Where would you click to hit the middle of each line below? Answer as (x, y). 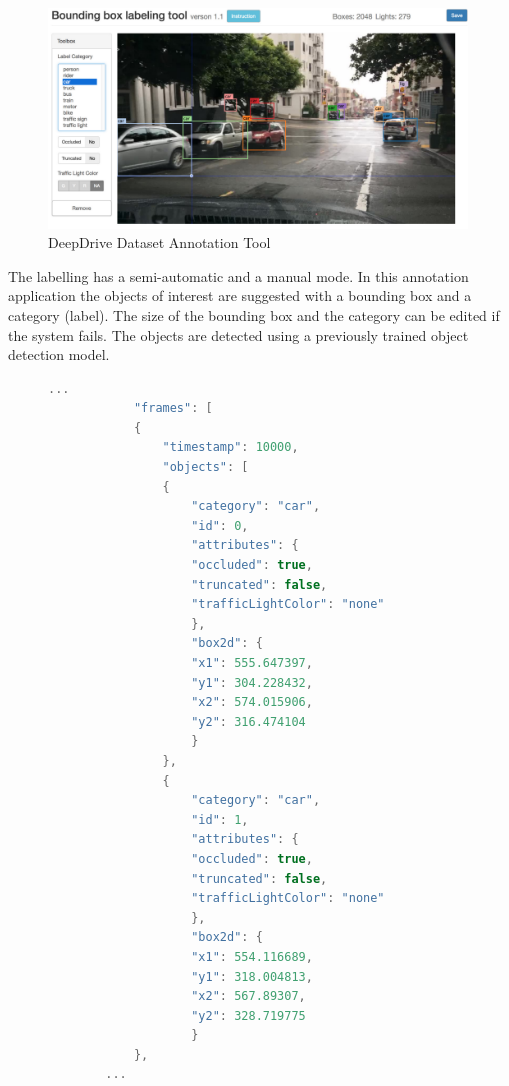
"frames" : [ (173, 408)
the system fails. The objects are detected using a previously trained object (238, 334)
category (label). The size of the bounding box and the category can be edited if (254, 314)
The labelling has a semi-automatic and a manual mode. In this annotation (238, 275)
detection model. (59, 354)
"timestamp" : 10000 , (230, 447)
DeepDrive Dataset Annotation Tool (159, 242)
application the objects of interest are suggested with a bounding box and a (240, 295)
